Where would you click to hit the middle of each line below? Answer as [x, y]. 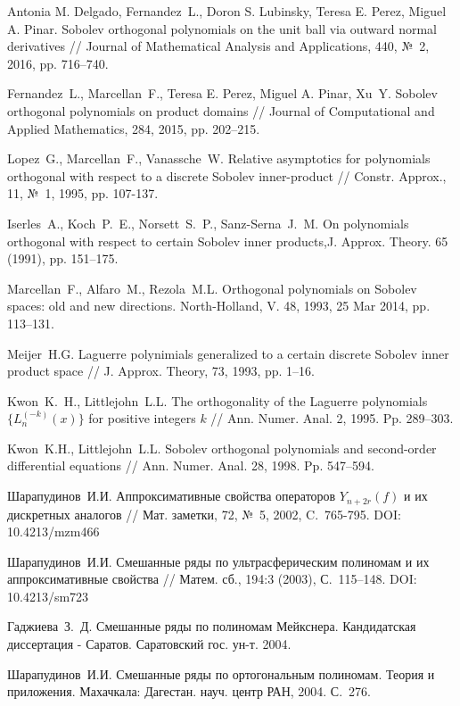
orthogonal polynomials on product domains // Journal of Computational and [221, 110]
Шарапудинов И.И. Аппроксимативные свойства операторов [172, 496]
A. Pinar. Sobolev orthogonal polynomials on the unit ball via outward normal [222, 28]
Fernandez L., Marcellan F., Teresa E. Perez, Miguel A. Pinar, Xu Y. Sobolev [222, 93]
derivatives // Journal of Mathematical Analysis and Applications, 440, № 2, [218, 46]
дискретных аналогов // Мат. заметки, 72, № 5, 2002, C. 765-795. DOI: [204, 514]
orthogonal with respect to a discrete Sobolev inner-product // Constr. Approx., [227, 175]
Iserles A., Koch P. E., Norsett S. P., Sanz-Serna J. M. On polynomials [208, 223]
